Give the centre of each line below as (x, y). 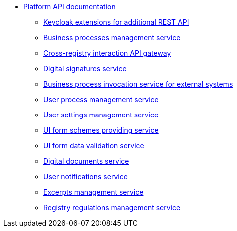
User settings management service (101, 115)
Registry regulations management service (112, 207)
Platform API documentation (70, 7)
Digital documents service (86, 161)
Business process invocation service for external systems (138, 84)
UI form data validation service (94, 146)
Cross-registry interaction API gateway (107, 53)
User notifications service (86, 176)
